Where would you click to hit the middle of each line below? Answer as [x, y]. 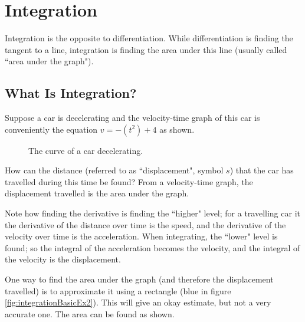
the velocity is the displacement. [63, 259]
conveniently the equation [51, 129]
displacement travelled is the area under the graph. [97, 193]
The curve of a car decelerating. [86, 150]
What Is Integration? [71, 93]
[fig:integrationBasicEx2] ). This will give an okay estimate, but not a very [138, 302]
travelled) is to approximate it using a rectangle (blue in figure [118, 290]
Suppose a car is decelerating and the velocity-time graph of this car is [132, 118]
